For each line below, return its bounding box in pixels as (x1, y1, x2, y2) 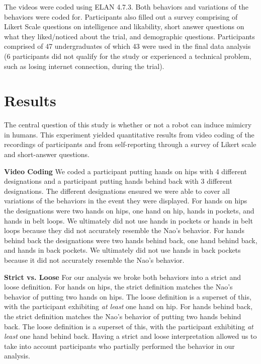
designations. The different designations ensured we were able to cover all (4, 185, 230, 196)
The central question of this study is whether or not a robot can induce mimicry (4, 119, 252, 130)
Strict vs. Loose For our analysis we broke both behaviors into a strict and (4, 271, 241, 282)
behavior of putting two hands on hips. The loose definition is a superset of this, (4, 291, 251, 302)
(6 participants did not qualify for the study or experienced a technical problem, (4, 50, 251, 61)
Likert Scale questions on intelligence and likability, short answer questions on (4, 21, 244, 32)
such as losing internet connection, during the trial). (4, 60, 164, 71)
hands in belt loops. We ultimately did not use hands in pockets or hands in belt (4, 215, 253, 226)
